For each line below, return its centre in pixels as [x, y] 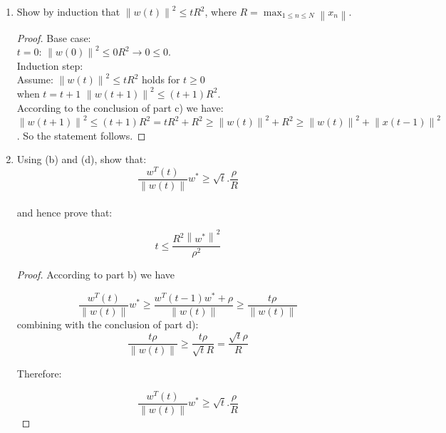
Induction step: [50, 65]
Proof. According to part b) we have [96, 275]
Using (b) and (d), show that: [82, 159]
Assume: [35, 79]
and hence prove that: [64, 212]
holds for [161, 79]
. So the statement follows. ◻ [81, 135]
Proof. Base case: [54, 37]
